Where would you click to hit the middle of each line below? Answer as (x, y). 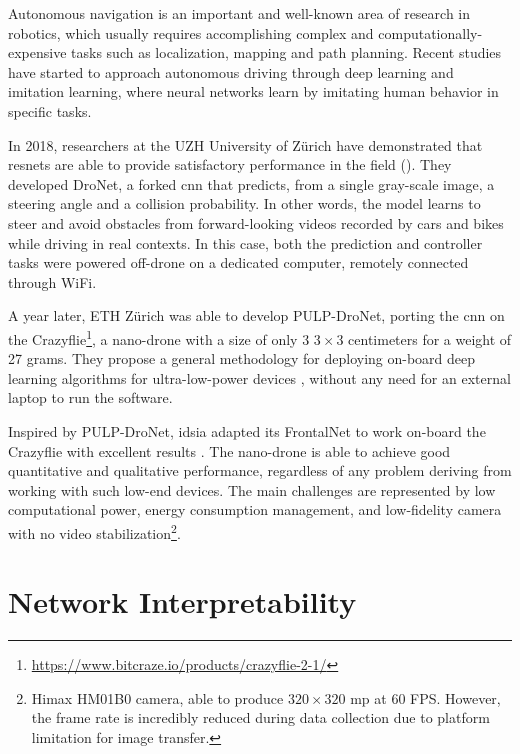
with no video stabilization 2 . (94, 531)
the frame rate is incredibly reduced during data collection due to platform (260, 717)
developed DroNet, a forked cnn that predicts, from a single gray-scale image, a (251, 183)
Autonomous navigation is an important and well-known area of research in (239, 13)
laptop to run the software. (90, 397)
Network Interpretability (182, 601)
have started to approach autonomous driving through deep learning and (231, 71)
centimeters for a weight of (430, 338)
